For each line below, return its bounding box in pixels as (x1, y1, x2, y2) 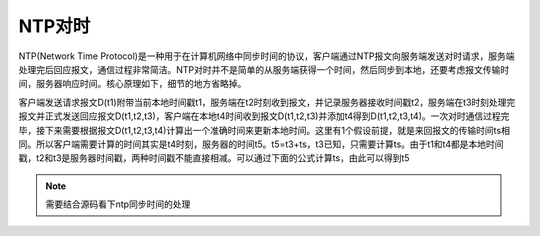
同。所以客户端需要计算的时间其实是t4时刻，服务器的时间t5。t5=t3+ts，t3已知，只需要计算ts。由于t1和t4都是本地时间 (18, 138, 504, 150)
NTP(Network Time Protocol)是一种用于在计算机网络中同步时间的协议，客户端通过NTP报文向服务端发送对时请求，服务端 (18, 50, 515, 62)
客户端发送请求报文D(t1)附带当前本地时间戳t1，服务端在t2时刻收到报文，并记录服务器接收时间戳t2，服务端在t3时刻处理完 (18, 96, 516, 108)
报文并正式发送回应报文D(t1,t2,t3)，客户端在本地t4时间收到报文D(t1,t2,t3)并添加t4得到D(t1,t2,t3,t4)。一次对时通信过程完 (18, 110, 510, 122)
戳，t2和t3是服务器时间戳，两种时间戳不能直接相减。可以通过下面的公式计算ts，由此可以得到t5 (18, 152, 410, 164)
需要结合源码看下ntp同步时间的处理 (45, 198, 191, 210)
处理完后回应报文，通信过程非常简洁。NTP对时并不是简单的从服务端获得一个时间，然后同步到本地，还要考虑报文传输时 (18, 63, 510, 75)
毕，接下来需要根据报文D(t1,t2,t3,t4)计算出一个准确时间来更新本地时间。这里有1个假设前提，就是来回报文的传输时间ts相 (18, 124, 510, 136)
